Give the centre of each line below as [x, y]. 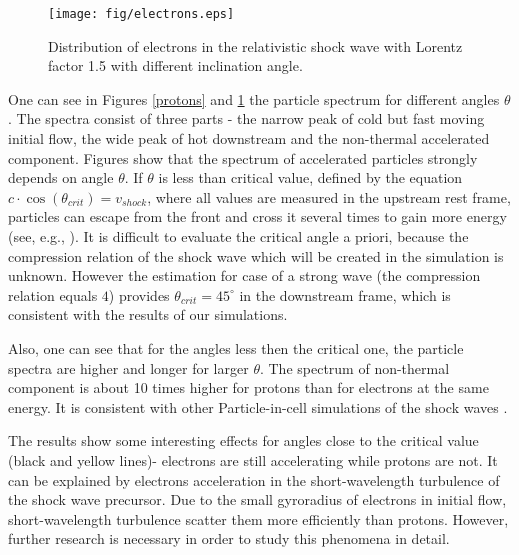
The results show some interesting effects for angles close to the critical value [243, 440]
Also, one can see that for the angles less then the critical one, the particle [236, 347]
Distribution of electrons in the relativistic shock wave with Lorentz [255, 45]
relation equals [53, 294]
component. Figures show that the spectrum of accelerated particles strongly [243, 157]
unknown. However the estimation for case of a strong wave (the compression [244, 275]
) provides [139, 294]
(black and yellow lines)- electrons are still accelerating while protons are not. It [253, 459]
